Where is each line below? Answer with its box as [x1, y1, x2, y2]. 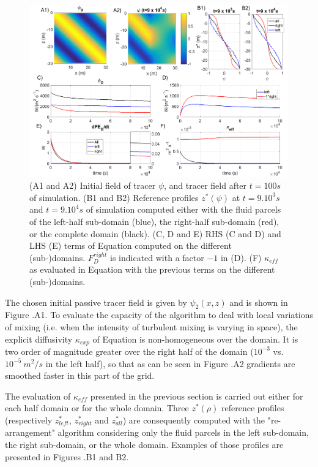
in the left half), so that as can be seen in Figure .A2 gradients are [45, 357, 295, 370]
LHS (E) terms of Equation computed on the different [29, 239, 232, 252]
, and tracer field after [164, 179, 247, 192]
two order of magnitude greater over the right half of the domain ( [5, 344, 254, 357]
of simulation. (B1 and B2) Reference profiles [29, 191, 199, 203]
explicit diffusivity [5, 332, 73, 345]
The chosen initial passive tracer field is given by [5, 295, 187, 308]
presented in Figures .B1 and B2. [5, 450, 129, 463]
